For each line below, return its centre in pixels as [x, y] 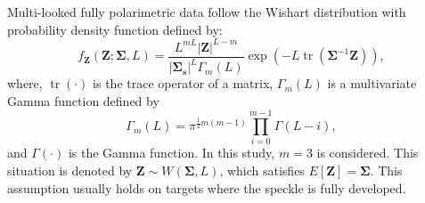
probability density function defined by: [115, 29]
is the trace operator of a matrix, [183, 83]
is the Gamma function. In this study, [172, 153]
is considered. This [368, 153]
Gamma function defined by [83, 100]
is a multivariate [372, 83]
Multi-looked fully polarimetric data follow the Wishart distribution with [207, 12]
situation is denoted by [70, 170]
